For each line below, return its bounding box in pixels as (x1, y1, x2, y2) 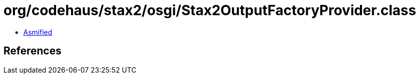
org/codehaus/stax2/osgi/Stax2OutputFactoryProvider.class (3, 2, 417, 19)
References (3, 45, 62, 57)
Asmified (23, 27, 53, 36)
